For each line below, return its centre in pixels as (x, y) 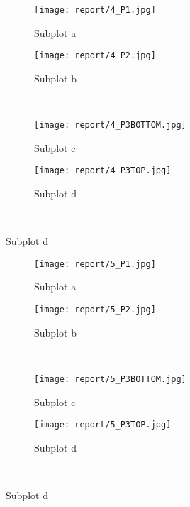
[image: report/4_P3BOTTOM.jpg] (110, 125)
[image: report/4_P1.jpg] (95, 10)
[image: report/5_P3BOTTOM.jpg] (110, 379)
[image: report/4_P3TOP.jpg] (103, 171)
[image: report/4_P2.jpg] (95, 56)
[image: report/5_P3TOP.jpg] (103, 425)
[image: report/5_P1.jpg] (95, 264)
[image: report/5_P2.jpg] (95, 310)
